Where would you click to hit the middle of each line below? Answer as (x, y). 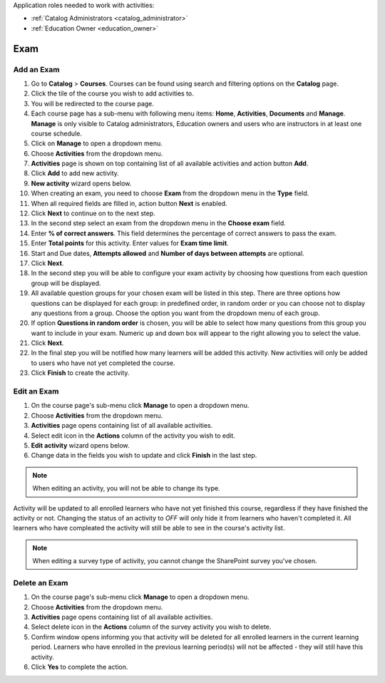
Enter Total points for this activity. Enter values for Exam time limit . (130, 243)
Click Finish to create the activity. (80, 373)
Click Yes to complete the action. (79, 667)
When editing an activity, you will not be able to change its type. (126, 488)
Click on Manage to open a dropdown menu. (97, 143)
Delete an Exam (41, 582)
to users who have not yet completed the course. (103, 363)
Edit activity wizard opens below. (80, 445)
